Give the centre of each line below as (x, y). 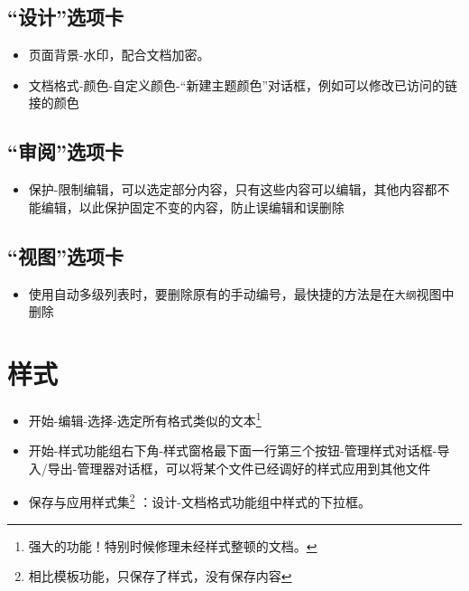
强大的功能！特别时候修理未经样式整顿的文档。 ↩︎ (173, 545)
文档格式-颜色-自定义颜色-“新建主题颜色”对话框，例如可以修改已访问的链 (243, 84)
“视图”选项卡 (65, 255)
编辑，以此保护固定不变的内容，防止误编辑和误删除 (193, 206)
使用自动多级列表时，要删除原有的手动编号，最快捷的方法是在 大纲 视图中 (241, 293)
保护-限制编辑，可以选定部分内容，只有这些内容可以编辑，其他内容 (226, 189)
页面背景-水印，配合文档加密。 (119, 55)
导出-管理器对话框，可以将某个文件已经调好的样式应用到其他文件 (239, 468)
